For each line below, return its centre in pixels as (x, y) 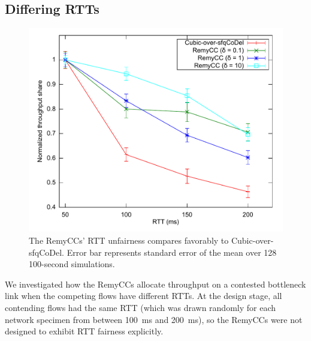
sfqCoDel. (46, 252)
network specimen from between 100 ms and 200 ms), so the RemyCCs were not (154, 319)
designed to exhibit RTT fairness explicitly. (84, 331)
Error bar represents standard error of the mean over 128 (172, 252)
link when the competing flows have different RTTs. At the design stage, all (144, 296)
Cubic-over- (252, 240)
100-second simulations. (72, 264)
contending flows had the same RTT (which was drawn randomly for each (141, 307)
